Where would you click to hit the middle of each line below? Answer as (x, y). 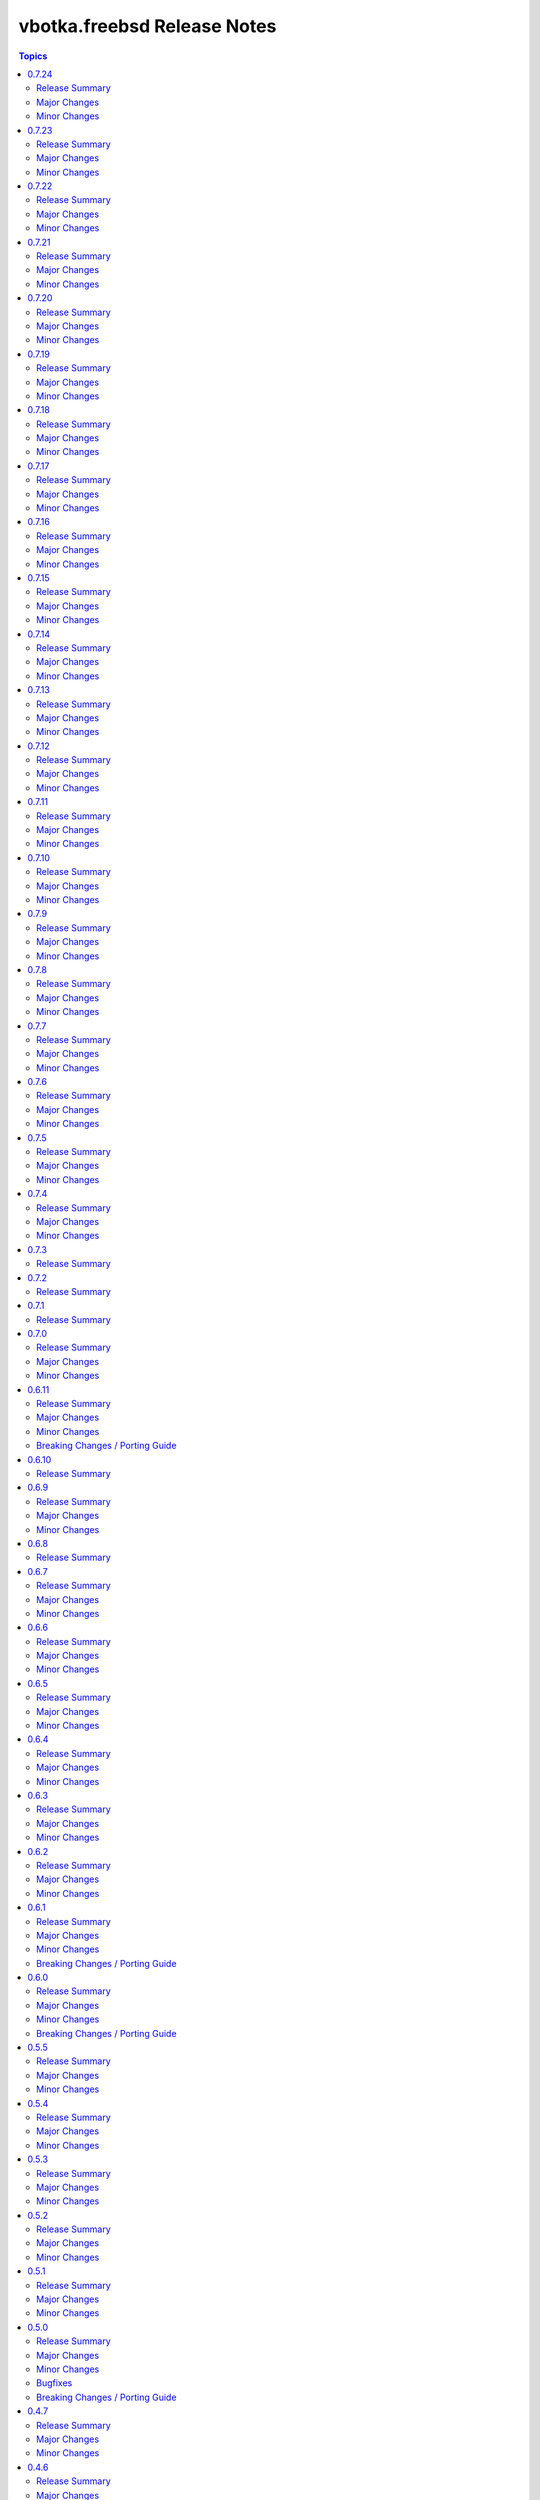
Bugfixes (54, 2383)
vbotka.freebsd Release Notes (147, 26)
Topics (33, 56)
